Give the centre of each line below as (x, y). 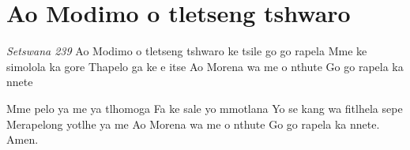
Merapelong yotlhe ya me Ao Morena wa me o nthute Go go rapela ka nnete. (193, 124)
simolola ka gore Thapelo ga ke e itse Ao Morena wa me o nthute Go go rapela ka (205, 66)
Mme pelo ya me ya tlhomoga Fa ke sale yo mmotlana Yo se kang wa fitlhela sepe (205, 108)
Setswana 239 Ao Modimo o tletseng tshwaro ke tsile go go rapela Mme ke (187, 51)
